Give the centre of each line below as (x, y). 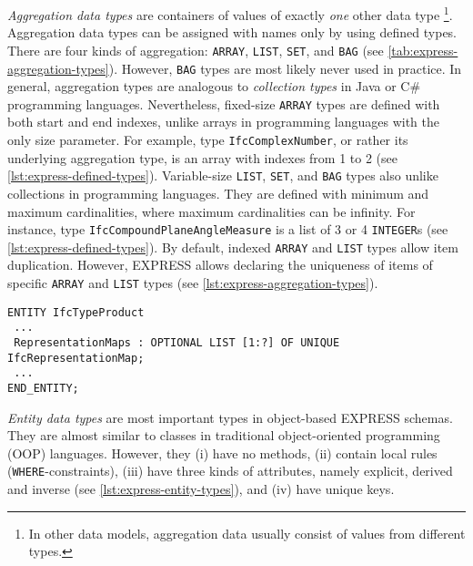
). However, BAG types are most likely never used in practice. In (285, 68)
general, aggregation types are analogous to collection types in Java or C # (214, 86)
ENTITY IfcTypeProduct (76, 312)
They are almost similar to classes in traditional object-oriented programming (224, 435)
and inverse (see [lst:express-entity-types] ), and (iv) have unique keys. (201, 489)
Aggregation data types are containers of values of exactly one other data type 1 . (230, 13)
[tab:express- (423, 50)
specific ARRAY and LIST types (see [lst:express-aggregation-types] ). (193, 283)
